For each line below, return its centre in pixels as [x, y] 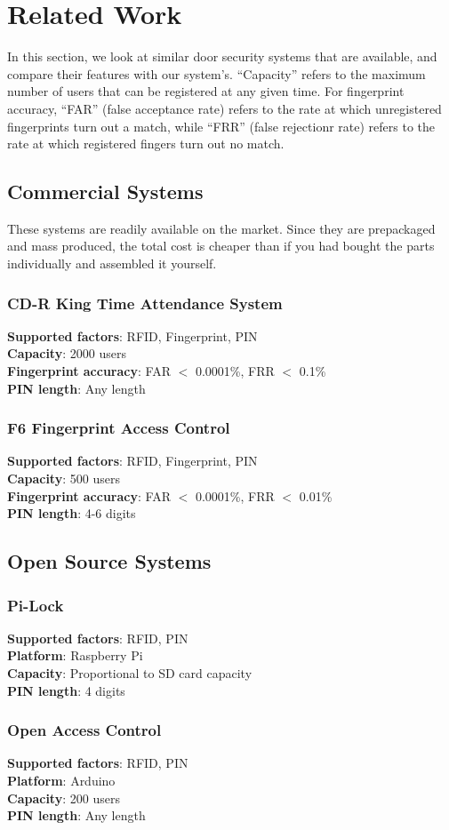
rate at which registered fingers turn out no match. [146, 144]
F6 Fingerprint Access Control [119, 428]
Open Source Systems [109, 561]
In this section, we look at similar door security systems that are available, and [222, 56]
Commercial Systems [105, 192]
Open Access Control [84, 730]
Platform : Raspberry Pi [75, 655]
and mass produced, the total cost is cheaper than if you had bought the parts [221, 246]
